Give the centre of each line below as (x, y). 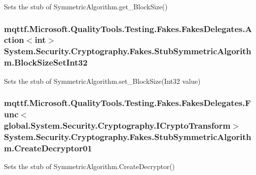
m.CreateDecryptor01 (48, 148)
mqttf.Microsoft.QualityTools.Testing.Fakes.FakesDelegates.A (128, 28)
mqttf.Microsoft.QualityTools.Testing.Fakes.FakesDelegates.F (128, 103)
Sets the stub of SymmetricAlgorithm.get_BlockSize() (86, 6)
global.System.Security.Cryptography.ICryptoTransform (117, 125)
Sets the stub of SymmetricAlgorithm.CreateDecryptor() (90, 166)
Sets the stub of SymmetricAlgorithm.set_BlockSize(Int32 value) (102, 81)
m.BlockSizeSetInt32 (46, 62)
